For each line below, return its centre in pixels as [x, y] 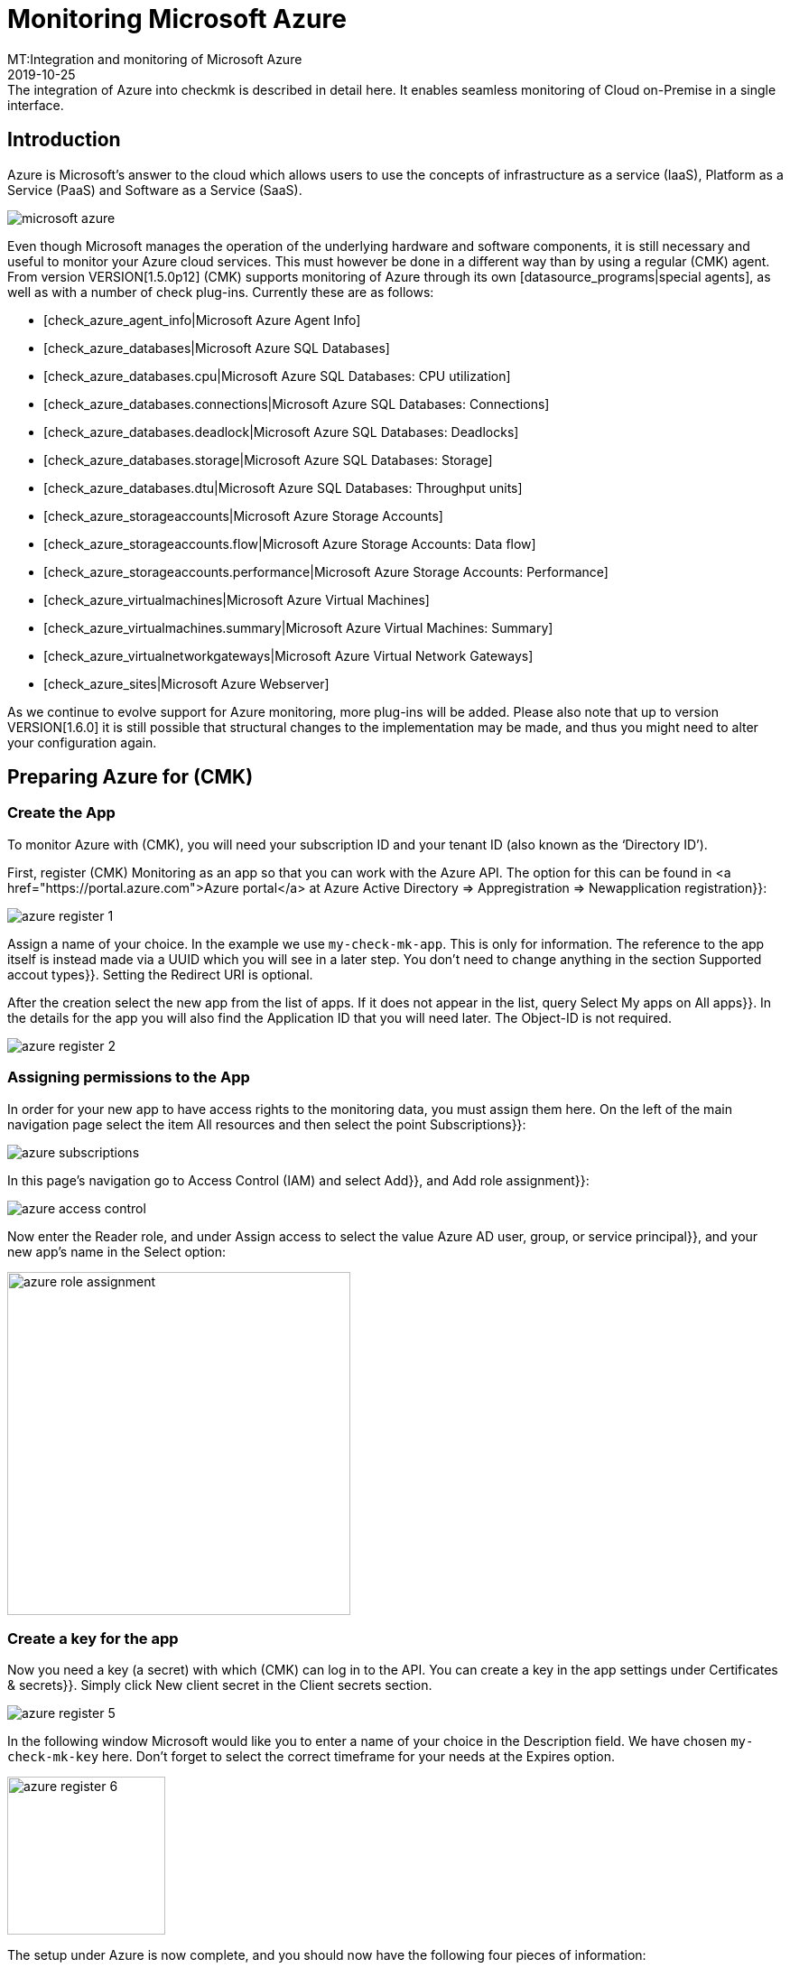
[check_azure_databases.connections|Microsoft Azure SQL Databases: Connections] [297, 404]
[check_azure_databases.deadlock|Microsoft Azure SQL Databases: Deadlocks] [281, 432]
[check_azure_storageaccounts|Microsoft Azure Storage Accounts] [243, 515]
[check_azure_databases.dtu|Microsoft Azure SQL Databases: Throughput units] [283, 487]
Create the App [61, 813]
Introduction [64, 140]
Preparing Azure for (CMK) [130, 777]
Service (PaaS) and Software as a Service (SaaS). [155, 190]
